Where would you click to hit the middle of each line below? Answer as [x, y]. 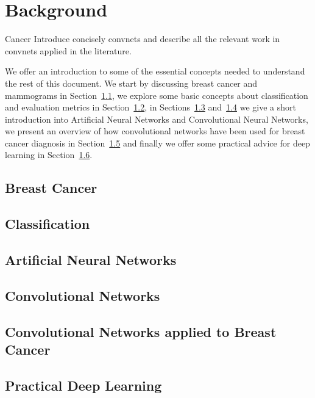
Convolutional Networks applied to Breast [141, 331]
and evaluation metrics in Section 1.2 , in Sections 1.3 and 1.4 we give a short [150, 107]
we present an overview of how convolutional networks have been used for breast [155, 131]
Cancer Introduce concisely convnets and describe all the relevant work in [143, 39]
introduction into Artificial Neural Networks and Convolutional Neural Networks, [157, 119]
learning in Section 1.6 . [49, 155]
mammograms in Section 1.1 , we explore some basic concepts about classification [157, 95]
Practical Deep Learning [83, 385]
